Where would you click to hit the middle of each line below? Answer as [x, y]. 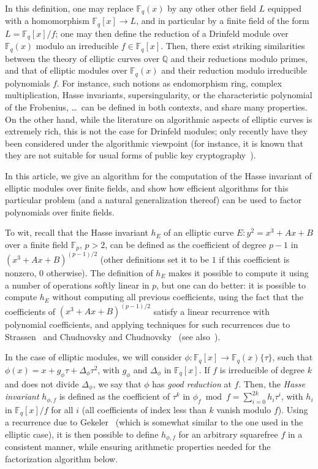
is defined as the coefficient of [115, 396]
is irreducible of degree [262, 369]
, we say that [117, 383]
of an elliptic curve [199, 232]
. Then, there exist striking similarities [233, 46]
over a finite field [37, 244]
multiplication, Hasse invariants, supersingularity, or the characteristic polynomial [159, 95]
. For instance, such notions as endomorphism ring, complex [169, 83]
